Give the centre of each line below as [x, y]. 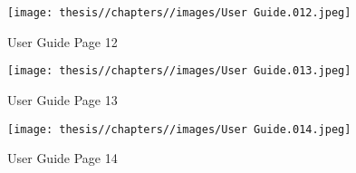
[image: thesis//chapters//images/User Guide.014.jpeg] [179, 129]
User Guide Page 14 [63, 158]
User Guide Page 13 [63, 99]
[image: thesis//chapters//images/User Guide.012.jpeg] [179, 13]
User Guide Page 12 [63, 41]
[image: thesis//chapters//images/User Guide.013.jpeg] [179, 71]
